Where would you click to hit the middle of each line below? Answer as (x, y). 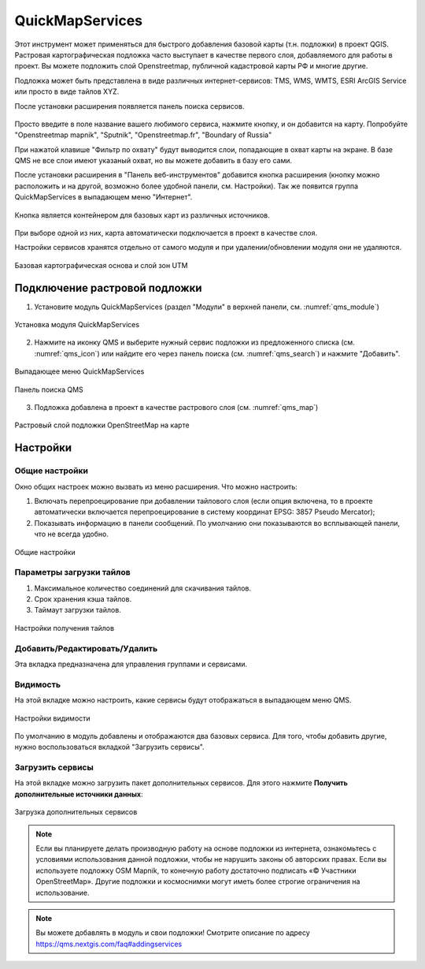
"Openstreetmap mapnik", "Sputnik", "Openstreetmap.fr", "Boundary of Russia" (143, 135)
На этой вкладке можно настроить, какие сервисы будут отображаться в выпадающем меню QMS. (183, 700)
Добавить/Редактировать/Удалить (86, 648)
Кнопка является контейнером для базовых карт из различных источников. (142, 215)
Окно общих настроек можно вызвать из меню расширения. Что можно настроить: (156, 486)
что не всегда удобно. (72, 534)
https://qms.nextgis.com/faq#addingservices (109, 944)
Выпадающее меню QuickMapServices (79, 371)
